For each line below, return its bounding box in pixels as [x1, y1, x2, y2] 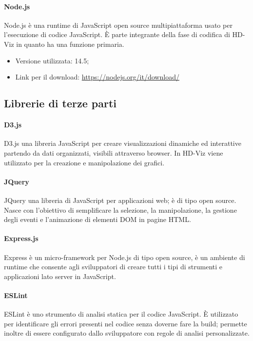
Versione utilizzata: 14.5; [15, 55, 89, 65]
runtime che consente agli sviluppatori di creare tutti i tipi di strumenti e [4, 261, 223, 272]
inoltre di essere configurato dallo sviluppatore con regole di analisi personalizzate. [4, 328, 250, 338]
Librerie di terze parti [4, 96, 117, 111]
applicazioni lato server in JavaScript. [4, 271, 116, 281]
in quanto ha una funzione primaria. [16, 39, 124, 49]
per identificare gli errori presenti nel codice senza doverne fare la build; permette [4, 318, 247, 328]
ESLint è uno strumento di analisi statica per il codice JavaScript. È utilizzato [4, 309, 238, 319]
